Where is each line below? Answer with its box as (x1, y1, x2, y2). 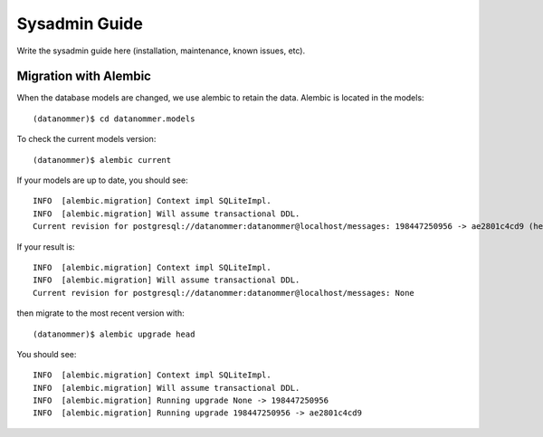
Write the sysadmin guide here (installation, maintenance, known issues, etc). (16, 45, 306, 56)
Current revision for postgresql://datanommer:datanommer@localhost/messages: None (33, 288, 415, 298)
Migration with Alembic (16, 69, 151, 84)
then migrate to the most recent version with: (16, 308, 185, 318)
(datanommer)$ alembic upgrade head (33, 328, 195, 339)
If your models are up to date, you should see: (16, 175, 189, 185)
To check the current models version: (16, 134, 157, 145)
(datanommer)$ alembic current (33, 155, 172, 165)
